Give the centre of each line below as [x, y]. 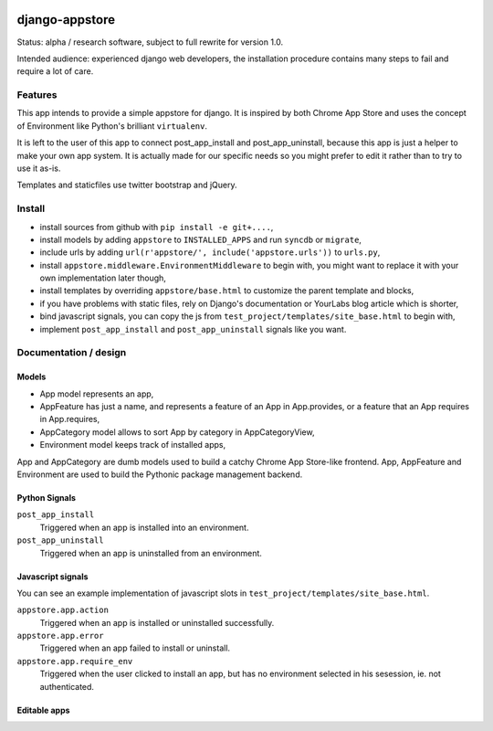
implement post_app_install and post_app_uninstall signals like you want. [193, 329]
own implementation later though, [103, 278]
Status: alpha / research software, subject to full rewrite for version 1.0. [150, 42]
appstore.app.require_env [75, 661]
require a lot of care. [55, 71]
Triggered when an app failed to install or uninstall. [135, 648]
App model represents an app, [97, 394]
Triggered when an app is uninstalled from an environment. [151, 553]
